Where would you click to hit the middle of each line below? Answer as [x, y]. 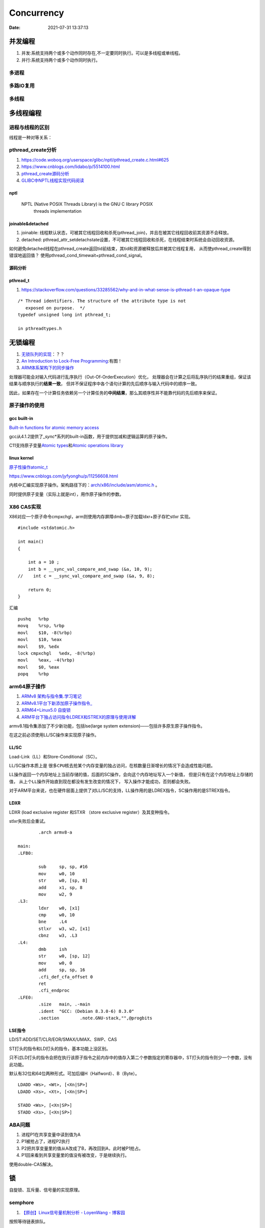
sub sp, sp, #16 [63, 867]
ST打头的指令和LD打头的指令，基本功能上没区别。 [60, 1048]
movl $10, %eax [40, 640]
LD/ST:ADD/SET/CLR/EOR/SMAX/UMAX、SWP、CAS [63, 1039]
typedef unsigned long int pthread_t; [65, 315]
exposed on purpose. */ [55, 308]
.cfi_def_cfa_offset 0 [66, 977]
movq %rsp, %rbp [41, 626]
